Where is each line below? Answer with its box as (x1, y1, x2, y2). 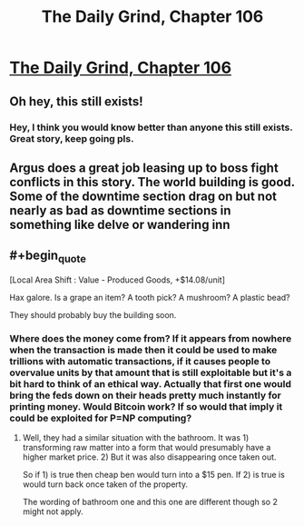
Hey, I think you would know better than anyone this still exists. (9, 121, 293, 134)
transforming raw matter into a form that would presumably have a (22, 442, 271, 453)
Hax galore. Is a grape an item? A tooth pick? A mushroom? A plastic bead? (9, 292, 290, 303)
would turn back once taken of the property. (22, 479, 189, 490)
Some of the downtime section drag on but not (9, 188, 277, 203)
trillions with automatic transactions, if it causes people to (9, 354, 270, 367)
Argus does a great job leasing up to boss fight (9, 160, 279, 175)
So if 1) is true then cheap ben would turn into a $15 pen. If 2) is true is (22, 470, 286, 481)
